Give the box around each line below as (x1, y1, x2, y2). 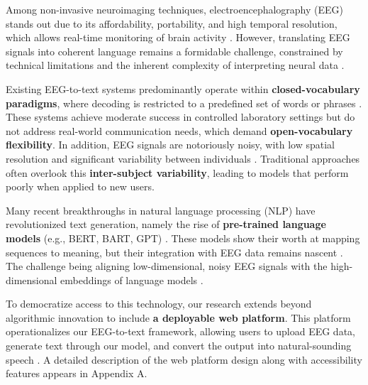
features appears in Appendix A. (6, 366, 147, 381)
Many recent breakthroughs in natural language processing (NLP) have (6, 202, 316, 217)
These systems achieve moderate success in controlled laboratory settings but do (6, 109, 355, 124)
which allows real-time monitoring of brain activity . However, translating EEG (6, 30, 350, 45)
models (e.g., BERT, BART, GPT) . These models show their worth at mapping (6, 230, 360, 245)
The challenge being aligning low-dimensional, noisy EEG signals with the (6, 259, 328, 273)
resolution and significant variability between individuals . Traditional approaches (6, 151, 360, 166)
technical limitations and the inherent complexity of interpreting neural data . (6, 58, 345, 72)
